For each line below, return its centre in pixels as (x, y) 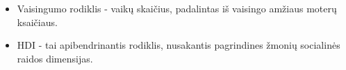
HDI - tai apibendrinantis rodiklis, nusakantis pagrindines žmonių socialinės (179, 45)
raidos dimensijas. (55, 58)
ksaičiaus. (37, 22)
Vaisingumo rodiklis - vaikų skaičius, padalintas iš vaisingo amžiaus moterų (177, 8)
